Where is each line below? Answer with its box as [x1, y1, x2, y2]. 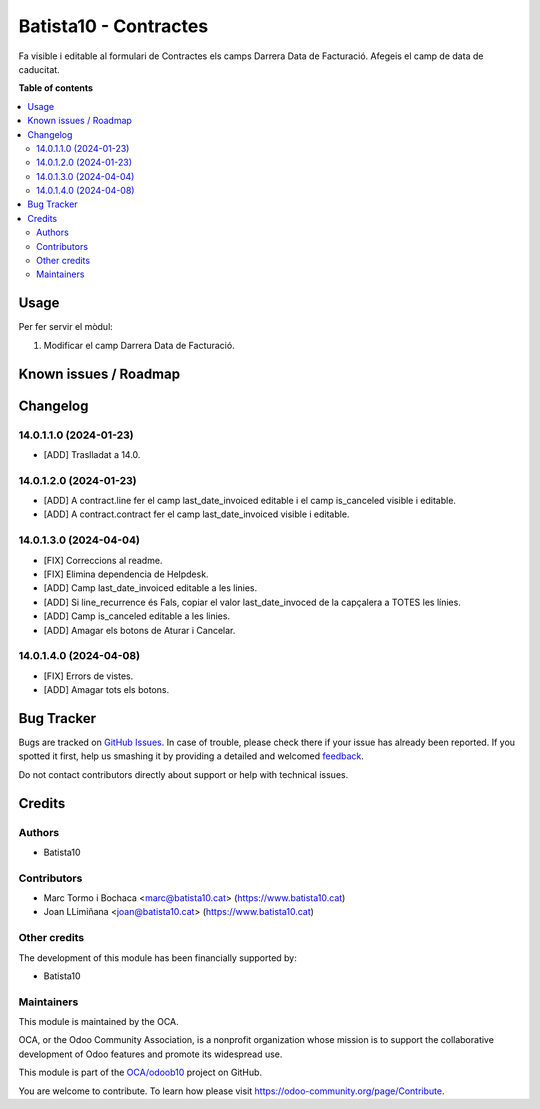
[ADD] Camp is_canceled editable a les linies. [43, 610, 230, 622]
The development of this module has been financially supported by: [18, 951, 297, 964]
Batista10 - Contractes [18, 15, 209, 37]
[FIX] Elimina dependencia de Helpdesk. [43, 568, 209, 580]
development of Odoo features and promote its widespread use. [18, 1048, 283, 1060]
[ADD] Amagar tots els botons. [43, 684, 170, 696]
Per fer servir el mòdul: [18, 321, 114, 333]
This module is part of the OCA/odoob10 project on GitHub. [18, 1066, 263, 1079]
